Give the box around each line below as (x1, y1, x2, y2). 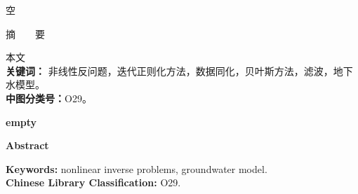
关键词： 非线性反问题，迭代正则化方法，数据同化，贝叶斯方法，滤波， (6, 63, 333, 78)
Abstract (6, 138, 49, 153)
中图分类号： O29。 (6, 90, 92, 105)
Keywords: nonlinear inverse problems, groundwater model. (6, 161, 267, 176)
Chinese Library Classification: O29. (6, 175, 181, 190)
